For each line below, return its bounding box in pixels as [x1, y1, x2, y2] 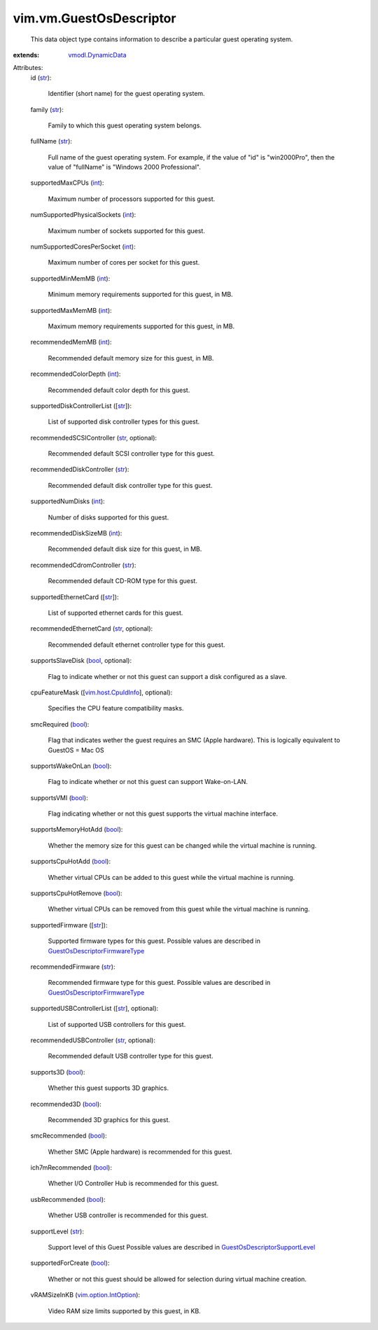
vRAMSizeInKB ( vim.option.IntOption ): [30, 1291, 140, 1299]
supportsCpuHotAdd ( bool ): [30, 857, 111, 866]
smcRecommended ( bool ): [30, 1131, 108, 1140]
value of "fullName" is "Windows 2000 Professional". [48, 163, 201, 171]
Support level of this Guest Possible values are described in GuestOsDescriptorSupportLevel [48, 1243, 316, 1252]
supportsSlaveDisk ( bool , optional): [30, 657, 132, 665]
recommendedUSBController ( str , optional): [30, 1036, 155, 1044]
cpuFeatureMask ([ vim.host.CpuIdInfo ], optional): [30, 688, 173, 696]
